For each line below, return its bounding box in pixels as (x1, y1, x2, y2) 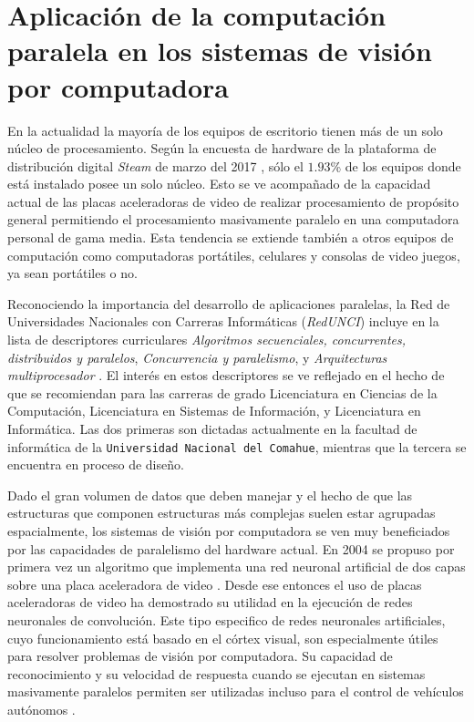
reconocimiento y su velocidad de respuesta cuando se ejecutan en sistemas (7, 664, 426, 683)
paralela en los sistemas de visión (7, 32, 432, 69)
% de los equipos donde (330, 156, 461, 175)
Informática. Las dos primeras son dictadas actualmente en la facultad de (7, 419, 417, 438)
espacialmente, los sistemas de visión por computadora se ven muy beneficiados (7, 521, 450, 541)
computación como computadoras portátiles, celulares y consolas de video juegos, (7, 245, 460, 264)
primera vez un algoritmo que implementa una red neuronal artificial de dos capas (7, 557, 466, 576)
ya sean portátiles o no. (7, 263, 138, 283)
